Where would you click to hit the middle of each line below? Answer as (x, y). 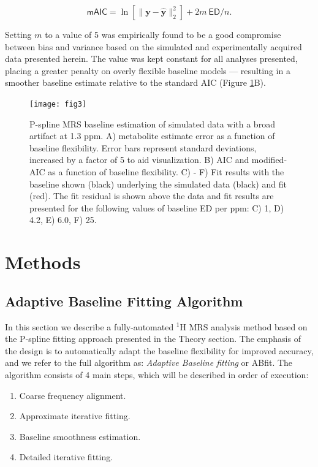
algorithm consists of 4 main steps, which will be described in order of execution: (157, 374)
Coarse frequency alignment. (73, 395)
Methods (43, 262)
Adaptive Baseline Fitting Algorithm (124, 301)
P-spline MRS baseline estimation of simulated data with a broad (152, 123)
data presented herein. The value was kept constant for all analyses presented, (151, 59)
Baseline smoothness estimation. (80, 436)
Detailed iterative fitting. (66, 457)
